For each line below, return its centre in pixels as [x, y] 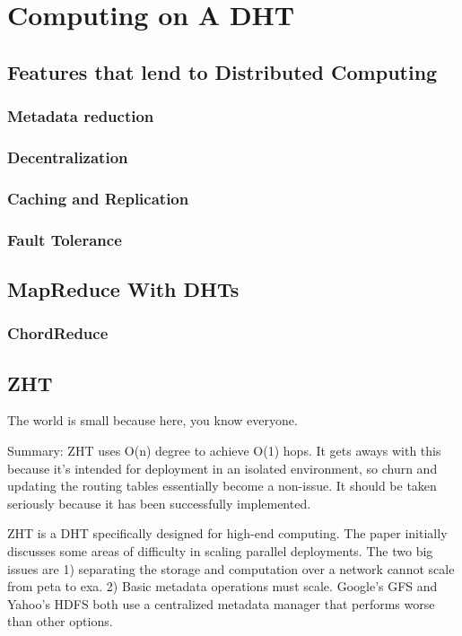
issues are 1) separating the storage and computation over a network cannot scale [231, 568]
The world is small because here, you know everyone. [153, 420]
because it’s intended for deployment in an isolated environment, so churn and [222, 468]
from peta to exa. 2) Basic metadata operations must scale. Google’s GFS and [222, 586]
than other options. [60, 621]
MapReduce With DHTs [123, 288]
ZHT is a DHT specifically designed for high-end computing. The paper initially [227, 533]
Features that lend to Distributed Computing [222, 71]
